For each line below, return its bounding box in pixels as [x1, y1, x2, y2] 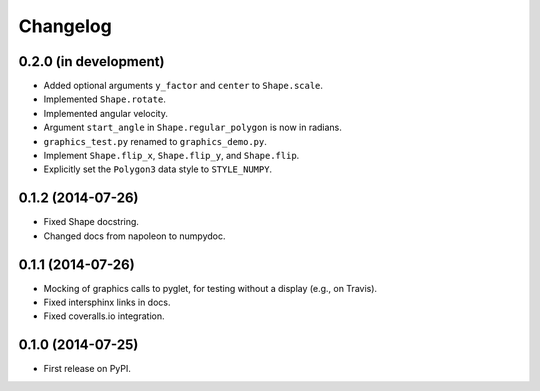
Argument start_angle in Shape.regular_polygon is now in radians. [43, 121, 342, 134]
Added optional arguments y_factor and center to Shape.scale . [43, 80, 324, 92]
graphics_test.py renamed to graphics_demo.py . [43, 135, 267, 147]
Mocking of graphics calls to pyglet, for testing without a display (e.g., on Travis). [43, 282, 378, 294]
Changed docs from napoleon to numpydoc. [43, 230, 226, 242]
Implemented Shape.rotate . [43, 93, 167, 105]
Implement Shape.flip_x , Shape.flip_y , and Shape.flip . [43, 150, 300, 162]
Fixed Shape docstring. [43, 216, 140, 228]
